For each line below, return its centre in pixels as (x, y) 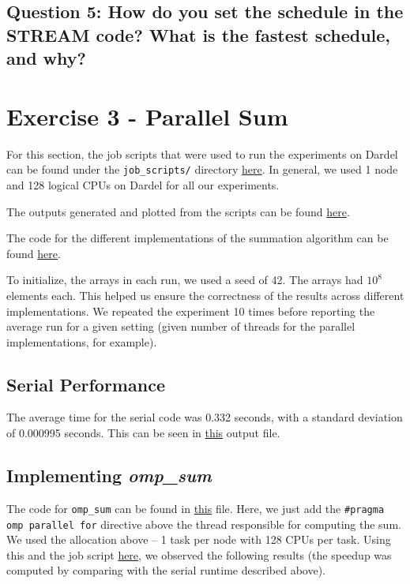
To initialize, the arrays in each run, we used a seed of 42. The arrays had (185, 280)
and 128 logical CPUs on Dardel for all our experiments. (143, 184)
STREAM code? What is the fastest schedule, (199, 34)
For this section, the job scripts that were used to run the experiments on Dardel (202, 153)
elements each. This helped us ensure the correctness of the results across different (205, 295)
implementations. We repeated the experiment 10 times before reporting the (191, 311)
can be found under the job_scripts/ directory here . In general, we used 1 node (202, 169)
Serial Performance (86, 384)
